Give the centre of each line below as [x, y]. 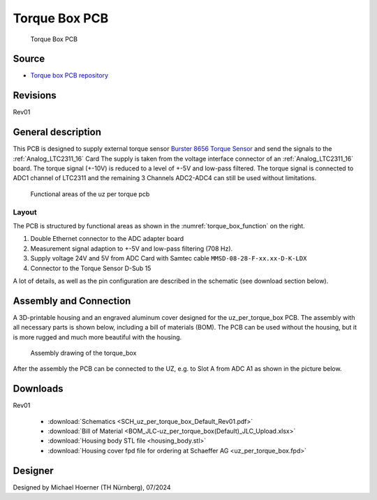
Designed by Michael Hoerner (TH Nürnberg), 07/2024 [92, 487]
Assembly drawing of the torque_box [83, 353]
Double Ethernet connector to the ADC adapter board [107, 239]
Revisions [35, 95]
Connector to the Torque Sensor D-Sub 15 [91, 268]
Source [29, 59]
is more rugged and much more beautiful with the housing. [97, 337]
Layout [25, 212]
